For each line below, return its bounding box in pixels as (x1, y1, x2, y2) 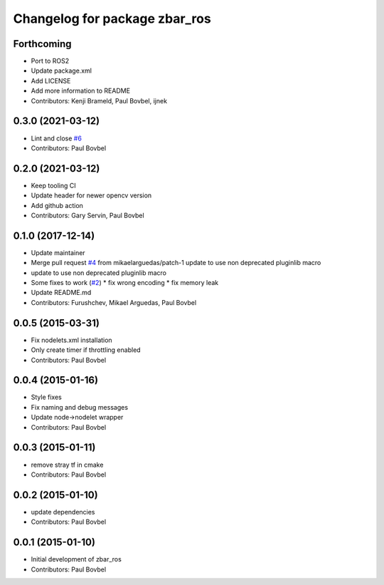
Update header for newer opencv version (31, 191, 152, 200)
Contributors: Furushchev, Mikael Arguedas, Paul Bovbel (31, 298, 197, 306)
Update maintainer (31, 248, 85, 257)
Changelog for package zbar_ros (13, 11, 211, 26)
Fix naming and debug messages (31, 403, 128, 411)
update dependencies (31, 507, 95, 516)
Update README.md (31, 289, 92, 297)
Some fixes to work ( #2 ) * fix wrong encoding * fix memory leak (31, 279, 219, 287)
